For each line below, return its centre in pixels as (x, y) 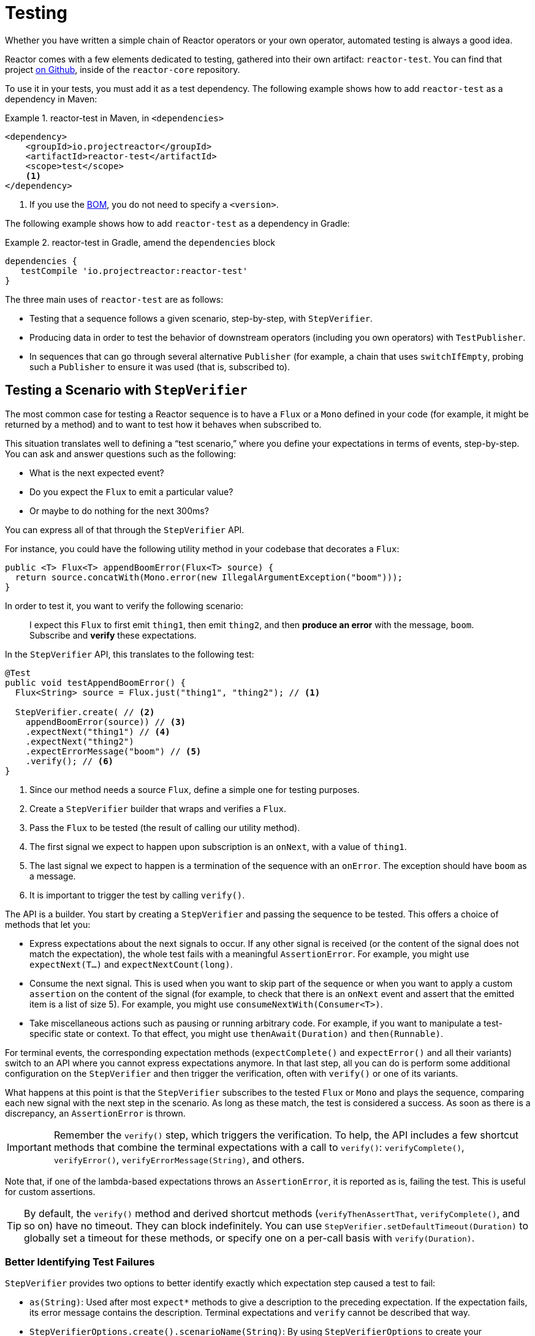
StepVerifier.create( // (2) (85, 712)
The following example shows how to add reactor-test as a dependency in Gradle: (177, 223)
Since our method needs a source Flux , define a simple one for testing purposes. (195, 789)
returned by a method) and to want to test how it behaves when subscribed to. (163, 424)
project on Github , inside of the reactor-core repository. (123, 69)
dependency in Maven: (51, 99)
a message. (53, 876)
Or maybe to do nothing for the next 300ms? (119, 510)
